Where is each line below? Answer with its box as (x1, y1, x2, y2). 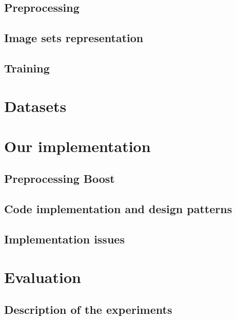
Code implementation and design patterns (4, 201, 232, 217)
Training (4, 60, 50, 76)
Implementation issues (4, 231, 125, 247)
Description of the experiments (4, 302, 172, 317)
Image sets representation (4, 30, 144, 46)
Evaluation (4, 266, 81, 287)
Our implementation (4, 135, 151, 156)
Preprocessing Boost (4, 171, 115, 186)
